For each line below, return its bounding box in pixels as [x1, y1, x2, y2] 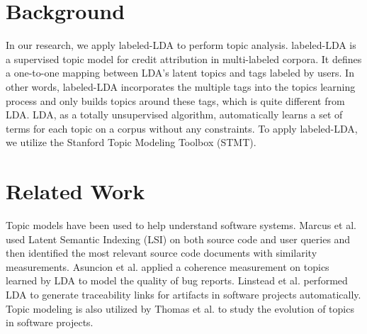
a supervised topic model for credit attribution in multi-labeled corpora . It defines [6, 51, 362, 66]
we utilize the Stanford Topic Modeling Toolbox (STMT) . [6, 135, 256, 150]
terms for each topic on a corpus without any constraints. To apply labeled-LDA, [6, 121, 358, 135]
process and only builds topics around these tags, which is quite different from [6, 93, 345, 108]
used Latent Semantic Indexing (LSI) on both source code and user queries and [6, 231, 351, 246]
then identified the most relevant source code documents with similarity [6, 245, 317, 260]
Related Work [6, 177, 145, 206]
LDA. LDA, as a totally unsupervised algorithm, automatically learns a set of [6, 107, 343, 122]
